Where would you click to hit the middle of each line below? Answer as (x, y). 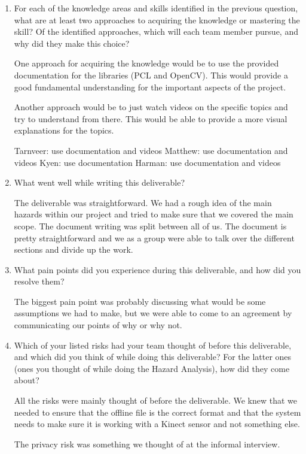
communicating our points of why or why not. (98, 325)
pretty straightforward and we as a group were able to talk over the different (154, 237)
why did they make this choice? (72, 43)
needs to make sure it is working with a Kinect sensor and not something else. (157, 424)
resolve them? (39, 281)
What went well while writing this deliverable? (100, 182)
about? (27, 380)
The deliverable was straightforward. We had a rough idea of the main (143, 202)
